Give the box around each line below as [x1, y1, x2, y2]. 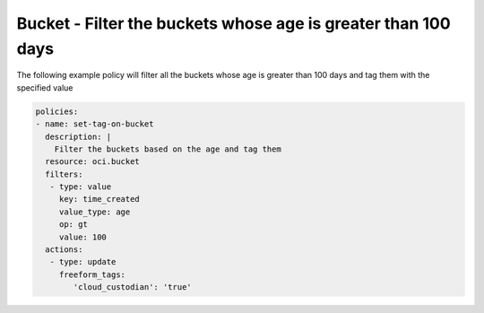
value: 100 [58, 231, 108, 242]
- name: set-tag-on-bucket [35, 119, 154, 129]
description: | [45, 131, 112, 142]
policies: [35, 106, 79, 117]
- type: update [49, 256, 117, 267]
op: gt [58, 220, 89, 230]
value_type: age [58, 206, 131, 217]
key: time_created [58, 194, 141, 204]
